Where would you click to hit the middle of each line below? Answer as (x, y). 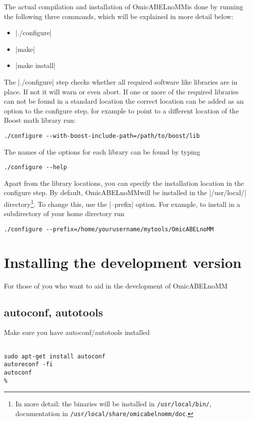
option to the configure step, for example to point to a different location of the (121, 110)
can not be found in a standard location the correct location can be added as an (124, 101)
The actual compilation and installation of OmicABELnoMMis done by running (124, 6)
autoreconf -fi (29, 365)
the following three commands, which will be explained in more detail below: (119, 16)
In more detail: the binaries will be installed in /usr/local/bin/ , (113, 404)
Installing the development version (123, 262)
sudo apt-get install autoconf (55, 356)
